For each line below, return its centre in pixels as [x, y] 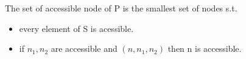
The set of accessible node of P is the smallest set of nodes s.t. [121, 8]
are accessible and [84, 48]
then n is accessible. [205, 48]
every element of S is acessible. [76, 28]
